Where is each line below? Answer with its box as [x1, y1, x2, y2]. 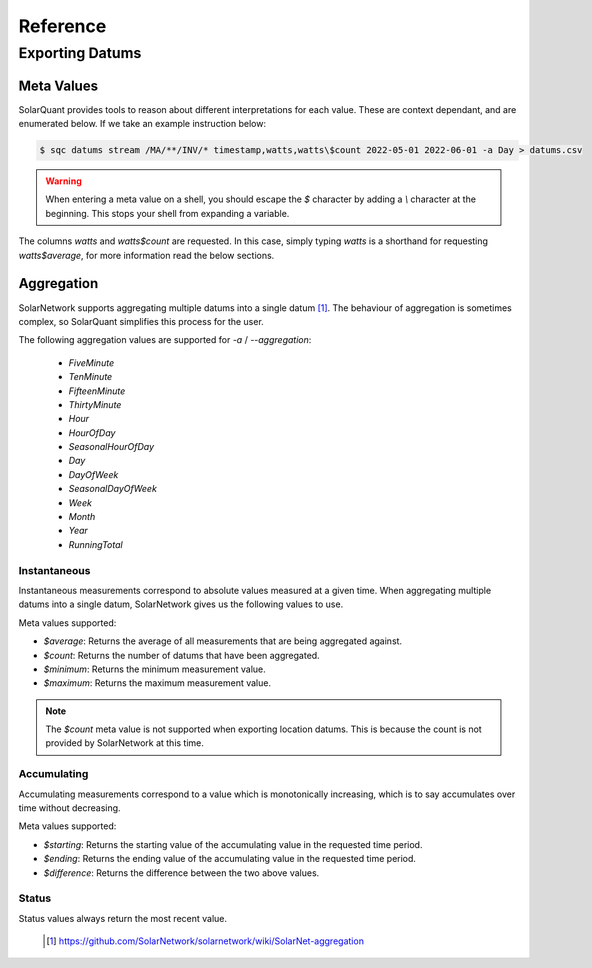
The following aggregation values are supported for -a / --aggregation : [18, 334, 312, 346]
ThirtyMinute [68, 398, 122, 410]
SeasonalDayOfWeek [68, 483, 157, 495]
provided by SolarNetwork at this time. [45, 737, 205, 749]
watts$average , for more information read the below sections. [18, 249, 275, 261]
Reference [18, 15, 107, 37]
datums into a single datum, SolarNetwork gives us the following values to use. [18, 598, 344, 610]
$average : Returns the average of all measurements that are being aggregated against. [43, 635, 403, 647]
